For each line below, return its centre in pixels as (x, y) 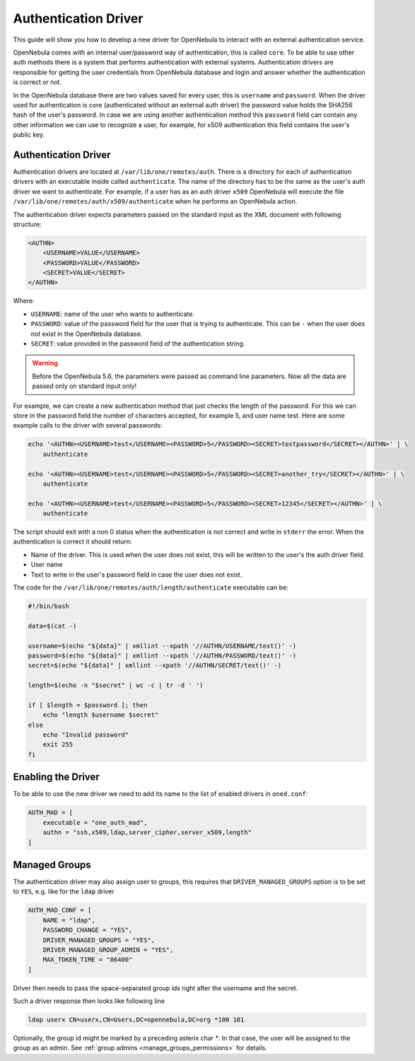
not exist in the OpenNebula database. (87, 334)
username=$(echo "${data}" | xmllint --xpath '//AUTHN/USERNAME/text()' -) (162, 646)
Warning (45, 363)
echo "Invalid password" (86, 735)
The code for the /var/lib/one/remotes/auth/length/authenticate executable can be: (151, 587)
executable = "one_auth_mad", (95, 822)
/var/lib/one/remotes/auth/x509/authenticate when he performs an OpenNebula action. (155, 201)
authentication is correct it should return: (72, 541)
